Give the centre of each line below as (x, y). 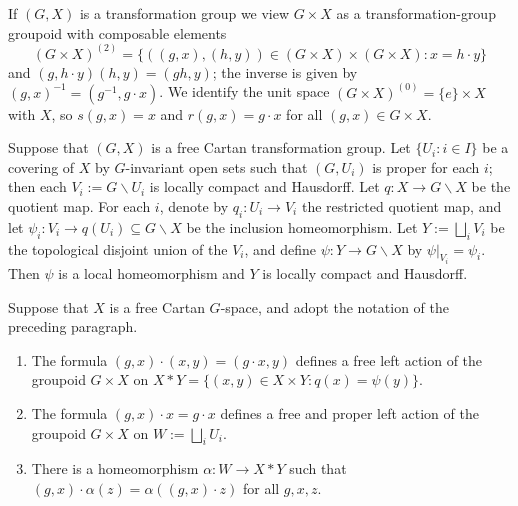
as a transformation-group (416, 13)
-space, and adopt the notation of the (334, 306)
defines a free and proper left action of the (349, 413)
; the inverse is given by (285, 71)
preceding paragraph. (73, 326)
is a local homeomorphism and (151, 273)
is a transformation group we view (184, 13)
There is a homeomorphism (115, 468)
